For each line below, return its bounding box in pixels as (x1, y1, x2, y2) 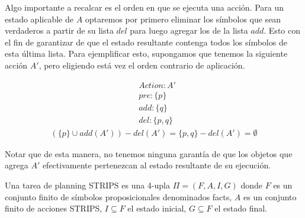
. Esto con (264, 24, 300, 37)
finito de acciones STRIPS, (5, 202, 102, 214)
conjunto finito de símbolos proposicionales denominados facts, (5, 190, 232, 203)
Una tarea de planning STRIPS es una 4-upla (5, 178, 170, 191)
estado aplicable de (5, 12, 73, 25)
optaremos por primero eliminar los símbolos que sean (85, 12, 281, 25)
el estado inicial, (127, 202, 187, 214)
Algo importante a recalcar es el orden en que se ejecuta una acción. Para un (5, 1, 284, 13)
